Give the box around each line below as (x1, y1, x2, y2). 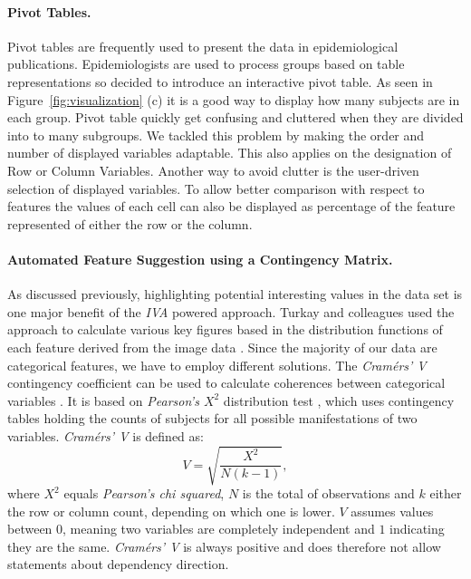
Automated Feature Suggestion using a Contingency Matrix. (7, 249, 393, 268)
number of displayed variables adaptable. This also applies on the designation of (7, 143, 452, 162)
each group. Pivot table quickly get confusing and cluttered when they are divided (7, 108, 464, 127)
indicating (389, 519, 445, 538)
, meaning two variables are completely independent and (62, 519, 375, 538)
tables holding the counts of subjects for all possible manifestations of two (7, 409, 418, 428)
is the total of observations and (242, 484, 415, 503)
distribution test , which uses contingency (223, 391, 455, 410)
